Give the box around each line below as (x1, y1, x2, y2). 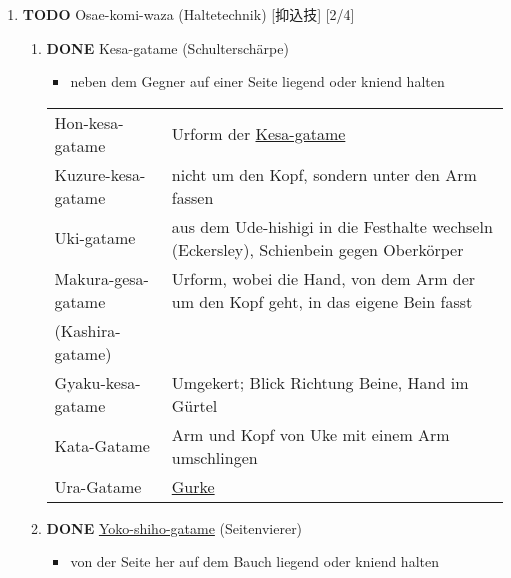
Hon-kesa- (54, 110, 124, 134)
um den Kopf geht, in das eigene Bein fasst (171, 289, 473, 313)
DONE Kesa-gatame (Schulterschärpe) (46, 37, 289, 58)
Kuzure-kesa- (54, 162, 146, 186)
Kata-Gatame (54, 434, 150, 458)
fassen (171, 185, 214, 209)
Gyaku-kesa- (54, 370, 141, 394)
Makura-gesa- (54, 266, 149, 290)
